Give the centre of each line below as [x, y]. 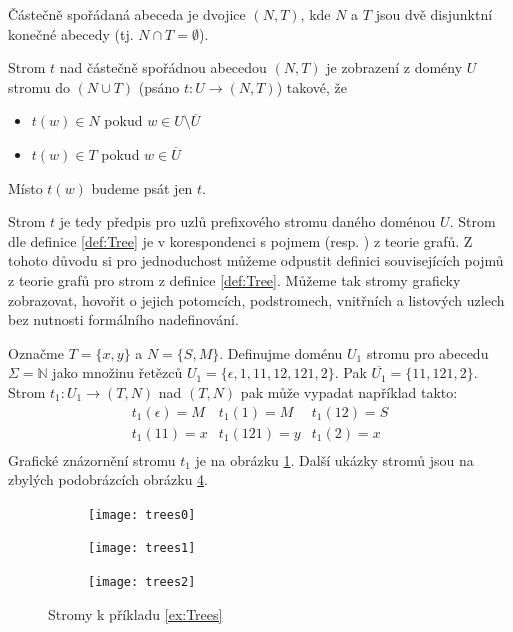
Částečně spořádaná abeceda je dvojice [127, 14]
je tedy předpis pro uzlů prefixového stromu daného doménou [247, 221]
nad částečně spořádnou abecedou [163, 67]
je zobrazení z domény [394, 67]
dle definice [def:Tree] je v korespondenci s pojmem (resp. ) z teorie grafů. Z [240, 240]
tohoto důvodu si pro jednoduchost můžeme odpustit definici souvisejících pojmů [256, 260]
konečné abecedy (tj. [71, 33]
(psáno [159, 86]
